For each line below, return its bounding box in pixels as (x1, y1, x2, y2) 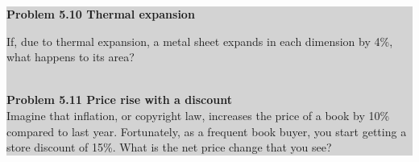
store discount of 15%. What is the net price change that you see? (6, 139, 332, 156)
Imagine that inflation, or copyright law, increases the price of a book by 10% (6, 106, 390, 123)
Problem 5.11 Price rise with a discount (6, 91, 232, 108)
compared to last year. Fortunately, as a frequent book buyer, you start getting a (6, 123, 407, 139)
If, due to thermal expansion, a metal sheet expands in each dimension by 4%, (6, 32, 393, 49)
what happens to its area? (6, 48, 135, 65)
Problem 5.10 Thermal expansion (6, 6, 195, 22)
